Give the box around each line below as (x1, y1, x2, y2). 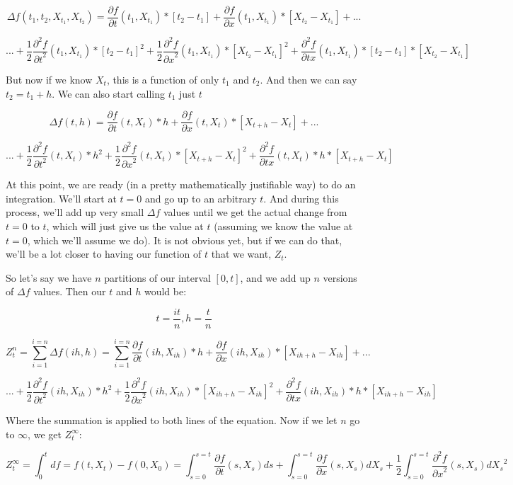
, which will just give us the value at (46, 218, 204, 233)
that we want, (211, 246, 272, 261)
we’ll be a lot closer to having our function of (6, 246, 202, 261)
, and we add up (240, 270, 311, 285)
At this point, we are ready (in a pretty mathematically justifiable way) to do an (6, 177, 356, 192)
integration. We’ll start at (6, 190, 117, 205)
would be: (144, 284, 187, 299)
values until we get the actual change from (163, 205, 347, 219)
